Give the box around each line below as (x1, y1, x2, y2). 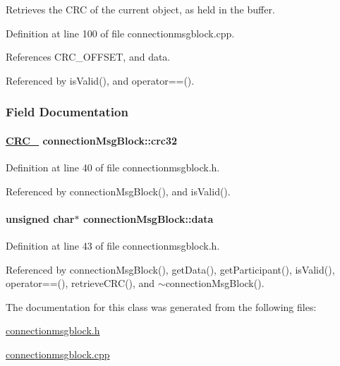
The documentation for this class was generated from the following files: (6, 299, 317, 314)
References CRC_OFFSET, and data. (6, 49, 171, 64)
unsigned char (6, 211, 75, 226)
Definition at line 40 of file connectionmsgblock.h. (6, 160, 220, 175)
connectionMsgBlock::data (83, 211, 214, 226)
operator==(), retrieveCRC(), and (6, 276, 155, 291)
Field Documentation (6, 103, 128, 121)
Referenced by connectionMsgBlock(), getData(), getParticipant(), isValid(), (6, 262, 335, 276)
